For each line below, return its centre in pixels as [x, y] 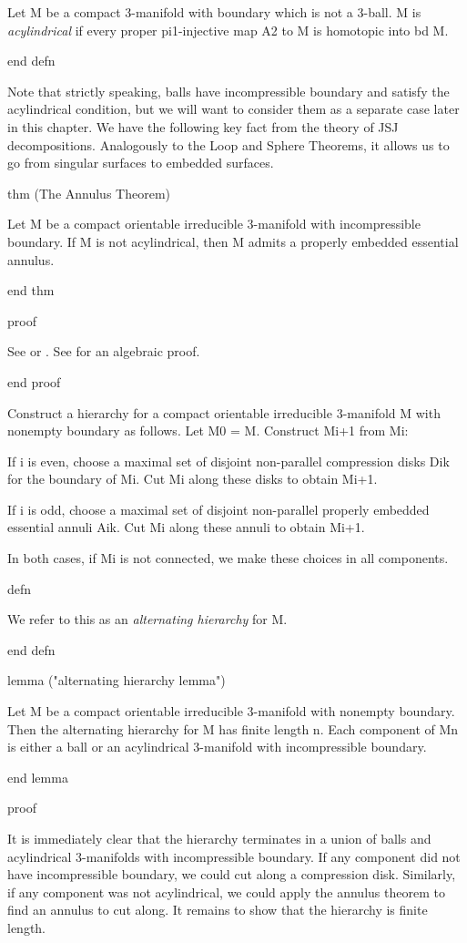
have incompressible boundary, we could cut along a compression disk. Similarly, [232, 874]
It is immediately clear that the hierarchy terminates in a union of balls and [219, 838]
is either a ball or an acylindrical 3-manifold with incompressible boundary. [217, 747]
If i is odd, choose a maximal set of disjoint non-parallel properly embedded [218, 509]
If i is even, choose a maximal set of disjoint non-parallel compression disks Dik [228, 461]
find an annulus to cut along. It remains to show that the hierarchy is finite [218, 910]
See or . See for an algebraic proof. [104, 351]
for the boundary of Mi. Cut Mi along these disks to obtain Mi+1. [193, 479]
